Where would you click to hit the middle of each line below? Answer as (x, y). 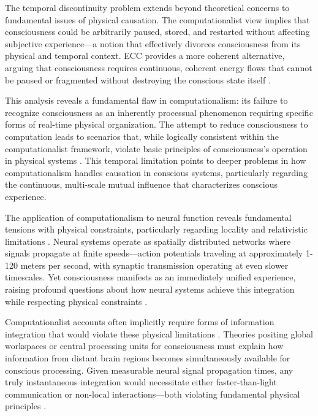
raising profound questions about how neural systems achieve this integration (150, 289)
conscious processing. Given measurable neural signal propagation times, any (149, 370)
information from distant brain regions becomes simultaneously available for (148, 358)
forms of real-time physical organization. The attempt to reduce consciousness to (157, 124)
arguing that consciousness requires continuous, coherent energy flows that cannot (159, 67)
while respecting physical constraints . (76, 301)
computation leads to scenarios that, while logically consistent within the (142, 136)
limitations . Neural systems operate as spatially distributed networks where (148, 241)
